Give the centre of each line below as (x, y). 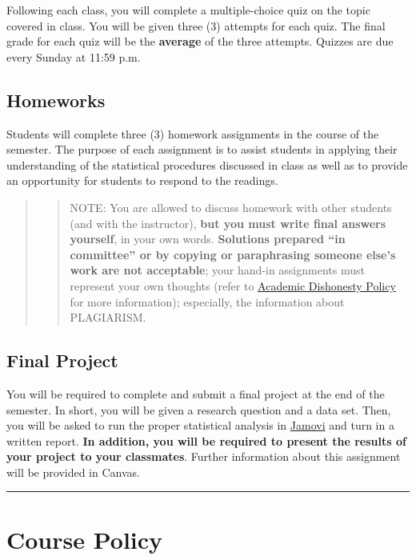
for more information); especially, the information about (207, 301)
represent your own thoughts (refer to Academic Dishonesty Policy (233, 285)
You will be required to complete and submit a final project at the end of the (196, 393)
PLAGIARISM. (108, 317)
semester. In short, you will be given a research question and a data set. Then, (199, 409)
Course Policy (85, 539)
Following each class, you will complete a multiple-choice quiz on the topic (188, 10)
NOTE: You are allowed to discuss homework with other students (231, 207)
